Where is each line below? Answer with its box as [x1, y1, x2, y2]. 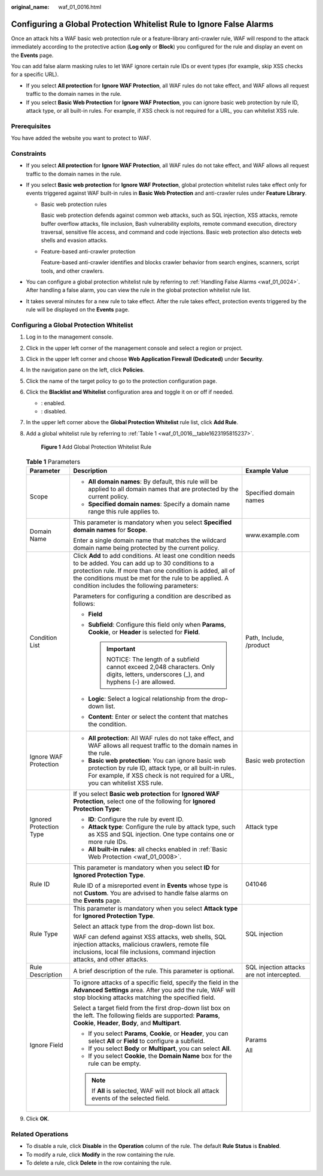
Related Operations [11, 1130, 69, 1138]
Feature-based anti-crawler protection [41, 247, 136, 255]
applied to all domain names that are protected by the [87, 485, 239, 493]
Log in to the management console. [26, 333, 114, 341]
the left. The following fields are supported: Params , [72, 1011, 221, 1020]
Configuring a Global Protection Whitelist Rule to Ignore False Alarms [11, 19, 274, 29]
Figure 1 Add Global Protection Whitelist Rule [41, 443, 152, 451]
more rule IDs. [87, 838, 128, 846]
